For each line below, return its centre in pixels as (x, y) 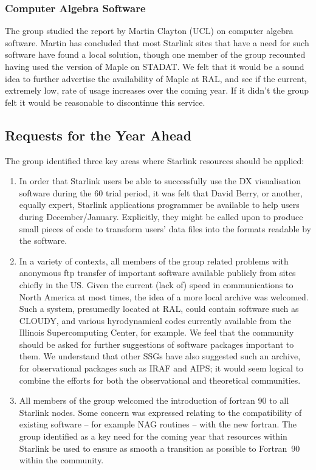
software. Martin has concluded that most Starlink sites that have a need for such (157, 42)
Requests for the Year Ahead (98, 135)
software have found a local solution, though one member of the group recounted (155, 54)
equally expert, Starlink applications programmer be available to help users (159, 205)
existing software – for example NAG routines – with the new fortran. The (158, 424)
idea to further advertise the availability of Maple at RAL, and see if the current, (156, 78)
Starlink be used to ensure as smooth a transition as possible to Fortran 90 (160, 448)
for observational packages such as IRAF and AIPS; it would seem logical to (161, 368)
